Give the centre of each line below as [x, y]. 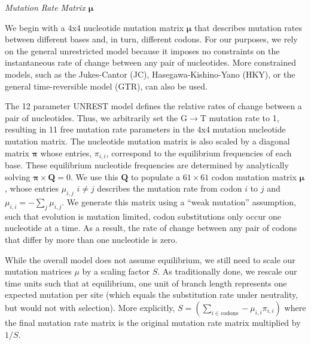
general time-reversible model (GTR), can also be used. [106, 86]
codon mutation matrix [254, 176]
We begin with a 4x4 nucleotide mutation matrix [94, 27]
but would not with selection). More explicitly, [90, 307]
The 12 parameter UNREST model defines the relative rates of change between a [153, 106]
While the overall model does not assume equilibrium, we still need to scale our [150, 259]
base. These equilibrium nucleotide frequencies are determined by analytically [147, 164]
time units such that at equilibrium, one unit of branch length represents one [146, 283]
